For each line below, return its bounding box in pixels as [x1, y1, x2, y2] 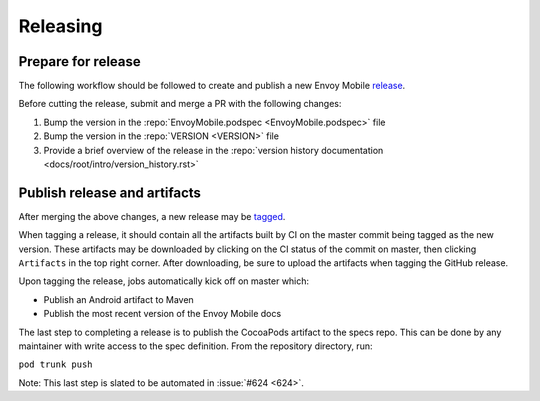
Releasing [18, 15, 103, 37]
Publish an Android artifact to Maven [43, 293, 194, 305]
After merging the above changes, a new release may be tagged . [18, 210, 286, 222]
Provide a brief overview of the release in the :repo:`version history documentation [43, 144, 384, 156]
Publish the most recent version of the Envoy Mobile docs [43, 308, 282, 320]
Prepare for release [18, 53, 142, 70]
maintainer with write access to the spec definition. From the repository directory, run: [18, 340, 373, 352]
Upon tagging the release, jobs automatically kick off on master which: [18, 275, 310, 287]
